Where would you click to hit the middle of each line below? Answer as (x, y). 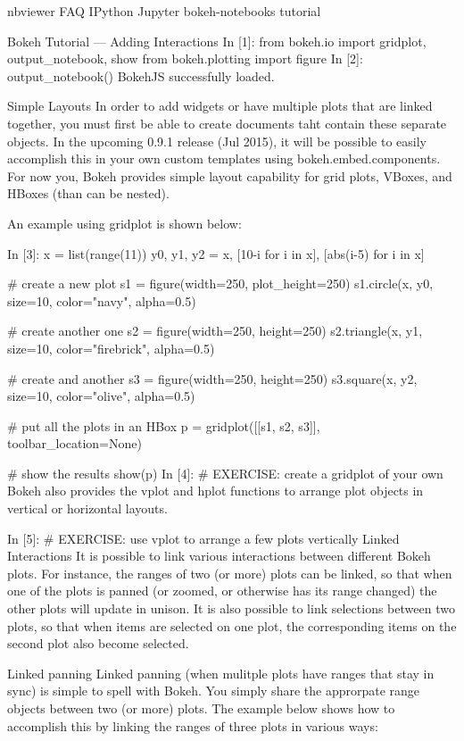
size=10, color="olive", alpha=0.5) (101, 396)
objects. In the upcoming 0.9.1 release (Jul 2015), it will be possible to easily (217, 141)
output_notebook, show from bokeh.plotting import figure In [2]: (185, 58)
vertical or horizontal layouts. (87, 508)
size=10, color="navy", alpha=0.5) (102, 300)
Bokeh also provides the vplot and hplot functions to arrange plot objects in (215, 491)
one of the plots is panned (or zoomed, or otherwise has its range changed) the (222, 591)
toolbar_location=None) (75, 443)
